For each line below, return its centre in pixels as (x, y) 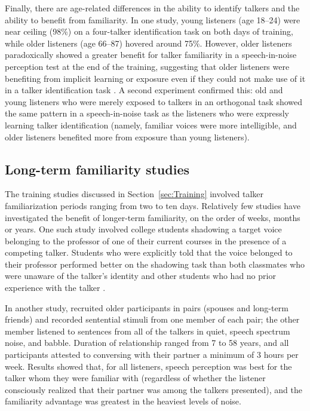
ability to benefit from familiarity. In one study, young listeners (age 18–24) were (153, 19)
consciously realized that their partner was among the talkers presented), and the (154, 389)
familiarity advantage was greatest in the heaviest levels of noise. (123, 401)
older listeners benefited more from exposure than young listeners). (127, 137)
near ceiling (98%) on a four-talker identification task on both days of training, (149, 31)
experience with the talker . (55, 288)
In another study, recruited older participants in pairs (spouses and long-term (147, 307)
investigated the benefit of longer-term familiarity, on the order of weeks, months (153, 217)
